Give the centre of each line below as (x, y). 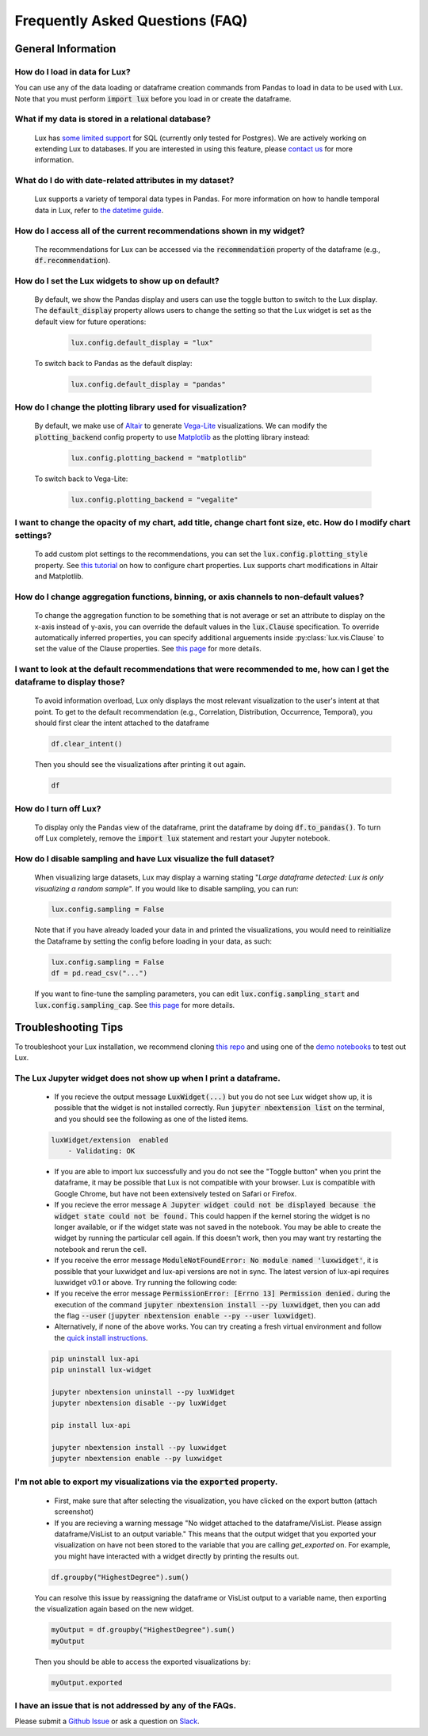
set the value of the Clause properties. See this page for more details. (148, 649)
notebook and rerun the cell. (100, 1249)
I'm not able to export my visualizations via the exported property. (146, 1482)
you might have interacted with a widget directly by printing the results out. (177, 1556)
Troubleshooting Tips (69, 1027)
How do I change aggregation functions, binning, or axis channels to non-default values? (189, 597)
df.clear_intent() (87, 744)
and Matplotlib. (59, 576)
